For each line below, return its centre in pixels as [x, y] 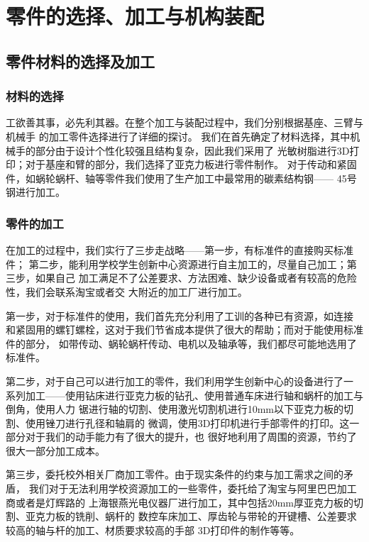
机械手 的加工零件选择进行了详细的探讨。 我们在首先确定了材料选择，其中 [178, 136]
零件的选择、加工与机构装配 [135, 16]
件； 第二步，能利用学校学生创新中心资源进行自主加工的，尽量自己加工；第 [181, 264]
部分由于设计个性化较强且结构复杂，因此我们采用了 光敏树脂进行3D [192, 150]
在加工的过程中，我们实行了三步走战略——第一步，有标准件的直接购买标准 [180, 250]
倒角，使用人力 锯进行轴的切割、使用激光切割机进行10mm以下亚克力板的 [175, 409]
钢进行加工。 [35, 192]
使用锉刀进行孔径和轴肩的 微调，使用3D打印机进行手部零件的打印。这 [187, 422]
